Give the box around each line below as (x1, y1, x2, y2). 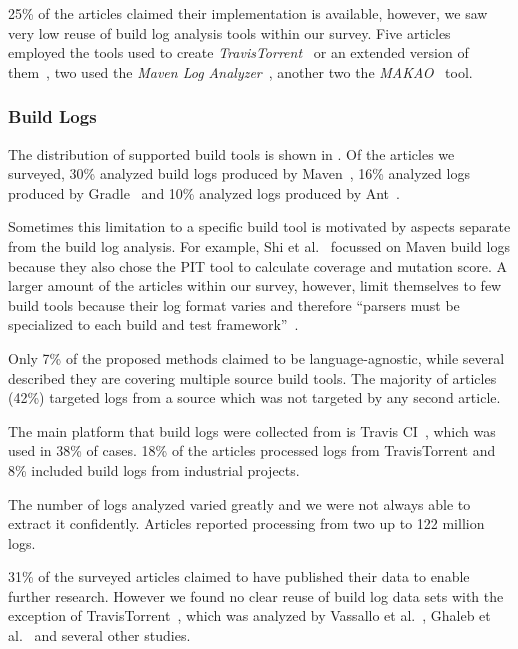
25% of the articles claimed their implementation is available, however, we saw (8, 3, 488, 23)
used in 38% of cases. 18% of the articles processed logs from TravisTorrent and (8, 440, 496, 461)
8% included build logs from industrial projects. (8, 459, 300, 480)
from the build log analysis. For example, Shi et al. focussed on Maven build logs (8, 235, 510, 256)
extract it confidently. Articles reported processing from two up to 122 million (8, 513, 485, 534)
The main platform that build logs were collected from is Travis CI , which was (8, 420, 496, 441)
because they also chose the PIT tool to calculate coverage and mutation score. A (8, 255, 508, 276)
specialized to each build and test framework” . (8, 314, 299, 335)
